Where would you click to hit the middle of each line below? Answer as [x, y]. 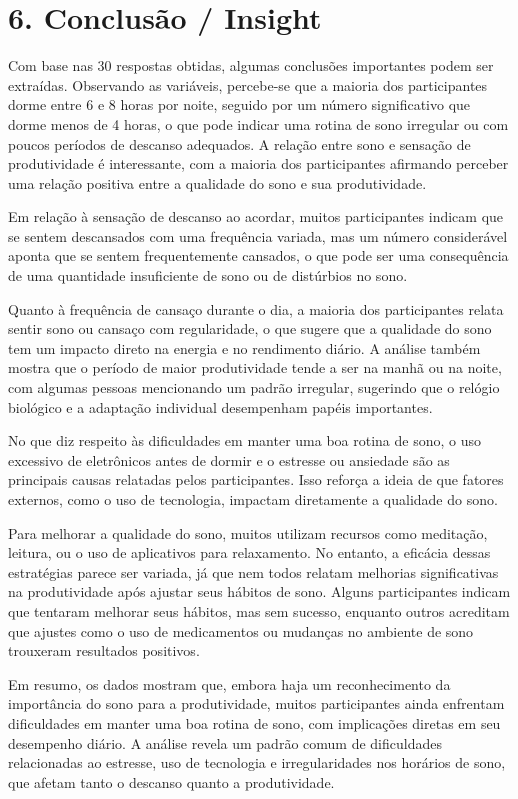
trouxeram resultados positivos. [104, 650]
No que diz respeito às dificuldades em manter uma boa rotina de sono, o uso [244, 440]
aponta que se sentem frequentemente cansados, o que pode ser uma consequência [258, 255]
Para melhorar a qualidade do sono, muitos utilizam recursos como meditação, [248, 532]
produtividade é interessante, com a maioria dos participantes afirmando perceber [258, 163]
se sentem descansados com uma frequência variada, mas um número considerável [258, 235]
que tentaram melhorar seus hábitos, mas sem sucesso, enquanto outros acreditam [259, 610]
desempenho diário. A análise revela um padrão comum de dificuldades [225, 742]
